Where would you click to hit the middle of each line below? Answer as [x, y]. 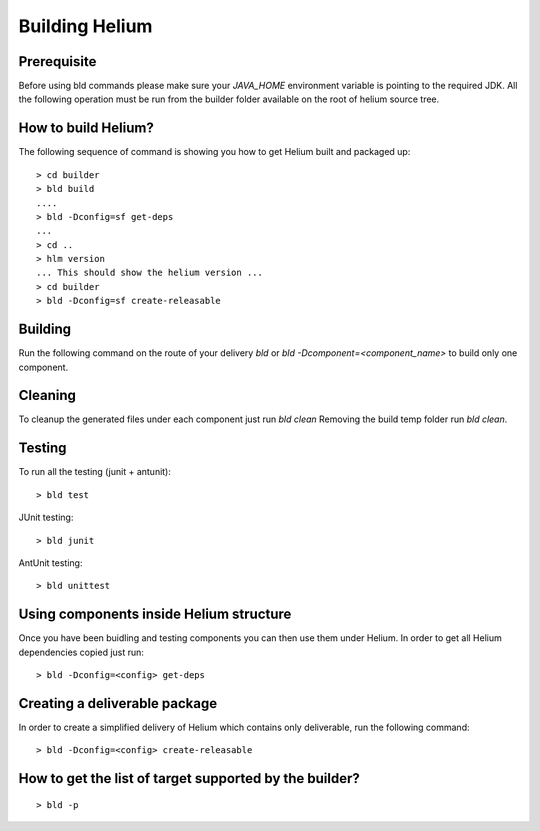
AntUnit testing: [50, 562]
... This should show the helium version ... [150, 273]
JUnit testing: [46, 517]
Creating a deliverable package [118, 703]
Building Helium [85, 26]
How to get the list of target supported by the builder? [189, 778]
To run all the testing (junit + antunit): [95, 472]
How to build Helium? [86, 128]
